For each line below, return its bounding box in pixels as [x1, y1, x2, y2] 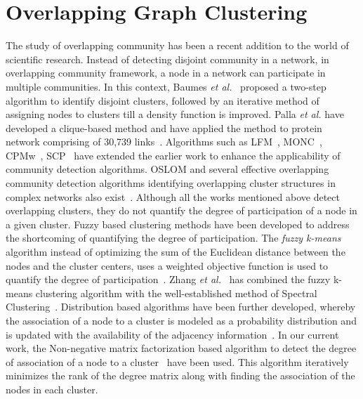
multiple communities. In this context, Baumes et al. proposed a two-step [6, 79, 326, 93]
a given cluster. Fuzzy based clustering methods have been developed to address [6, 216, 350, 231]
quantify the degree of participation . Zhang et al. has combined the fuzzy [6, 272, 331, 287]
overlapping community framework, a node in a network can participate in [6, 65, 326, 80]
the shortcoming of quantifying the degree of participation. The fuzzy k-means [6, 230, 341, 245]
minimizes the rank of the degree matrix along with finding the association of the [6, 368, 355, 383]
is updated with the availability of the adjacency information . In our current [6, 327, 339, 341]
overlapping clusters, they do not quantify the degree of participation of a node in [6, 203, 357, 218]
